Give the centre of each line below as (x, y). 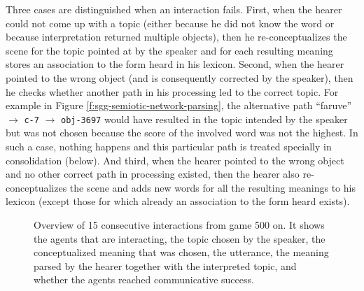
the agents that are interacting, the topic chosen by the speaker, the (180, 238)
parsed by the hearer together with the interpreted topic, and (165, 265)
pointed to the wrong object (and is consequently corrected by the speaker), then (180, 77)
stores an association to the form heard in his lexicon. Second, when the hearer (175, 64)
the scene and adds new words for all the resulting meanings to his (212, 187)
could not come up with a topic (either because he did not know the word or (170, 23)
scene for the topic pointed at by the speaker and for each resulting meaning (169, 50)
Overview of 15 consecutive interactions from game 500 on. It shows (179, 224)
